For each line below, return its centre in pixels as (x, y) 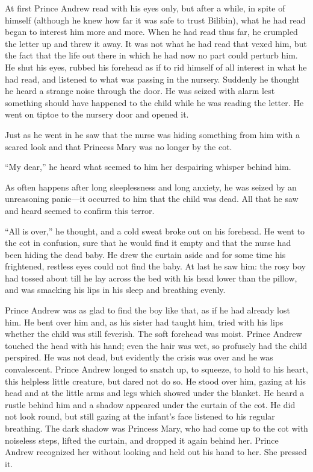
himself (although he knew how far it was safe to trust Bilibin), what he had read (155, 20)
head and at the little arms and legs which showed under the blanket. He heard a (155, 393)
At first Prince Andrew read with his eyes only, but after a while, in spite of (145, 8)
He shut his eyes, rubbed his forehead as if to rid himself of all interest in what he (156, 67)
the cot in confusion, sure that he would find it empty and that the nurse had (148, 243)
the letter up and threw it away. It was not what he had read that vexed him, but (156, 43)
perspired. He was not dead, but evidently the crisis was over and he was (139, 357)
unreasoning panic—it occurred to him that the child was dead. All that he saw (152, 199)
